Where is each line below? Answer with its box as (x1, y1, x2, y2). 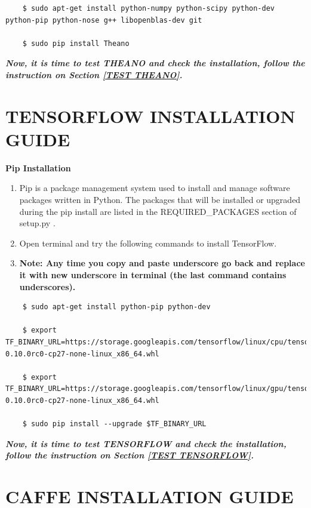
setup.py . (19, 217, 56, 229)
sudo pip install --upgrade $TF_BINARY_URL (30, 420, 207, 429)
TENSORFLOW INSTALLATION (5, 103, 295, 128)
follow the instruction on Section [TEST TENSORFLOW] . (5, 449, 254, 461)
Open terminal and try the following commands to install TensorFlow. (19, 236, 277, 249)
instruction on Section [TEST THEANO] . (5, 68, 183, 81)
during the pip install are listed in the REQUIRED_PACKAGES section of (19, 205, 297, 217)
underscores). (19, 280, 76, 293)
